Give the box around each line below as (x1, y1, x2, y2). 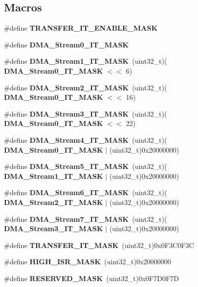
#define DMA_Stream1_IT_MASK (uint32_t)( (4, 56, 167, 66)
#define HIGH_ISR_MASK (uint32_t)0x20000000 (4, 256, 171, 267)
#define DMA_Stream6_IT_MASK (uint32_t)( (4, 187, 167, 198)
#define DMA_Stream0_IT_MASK (4, 39, 129, 49)
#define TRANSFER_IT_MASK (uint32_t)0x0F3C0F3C (4, 240, 194, 250)
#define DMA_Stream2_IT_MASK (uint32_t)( (4, 82, 167, 92)
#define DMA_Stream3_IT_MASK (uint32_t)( (4, 108, 167, 119)
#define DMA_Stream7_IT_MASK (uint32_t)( (4, 213, 167, 224)
